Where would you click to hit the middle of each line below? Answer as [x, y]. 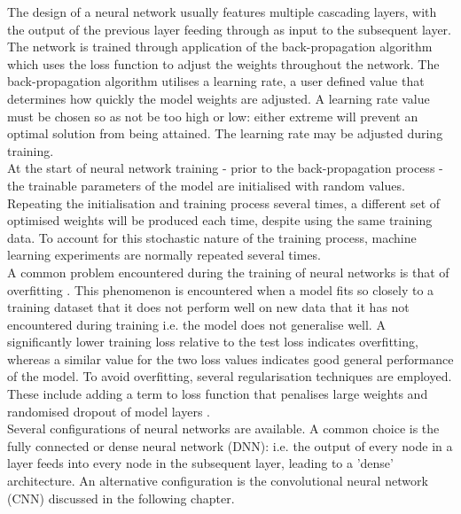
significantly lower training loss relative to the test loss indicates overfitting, [213, 342]
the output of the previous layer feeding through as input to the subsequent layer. [230, 29]
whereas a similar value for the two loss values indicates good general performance [230, 358]
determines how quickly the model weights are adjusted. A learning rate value [219, 98]
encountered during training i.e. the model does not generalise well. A [196, 324]
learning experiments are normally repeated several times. [164, 255]
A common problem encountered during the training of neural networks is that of [228, 272]
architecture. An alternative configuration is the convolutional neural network [218, 481]
